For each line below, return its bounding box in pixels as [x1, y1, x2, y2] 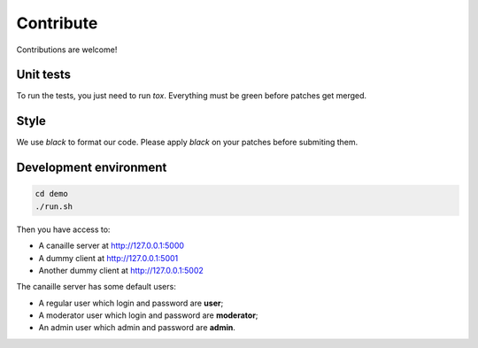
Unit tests [16, 67, 71, 82]
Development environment [16, 160, 167, 175]
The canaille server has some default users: [16, 282, 176, 292]
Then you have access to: [16, 224, 111, 235]
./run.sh [35, 201, 73, 212]
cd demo [35, 189, 68, 199]
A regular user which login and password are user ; [38, 298, 224, 308]
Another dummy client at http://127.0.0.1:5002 [38, 265, 204, 275]
